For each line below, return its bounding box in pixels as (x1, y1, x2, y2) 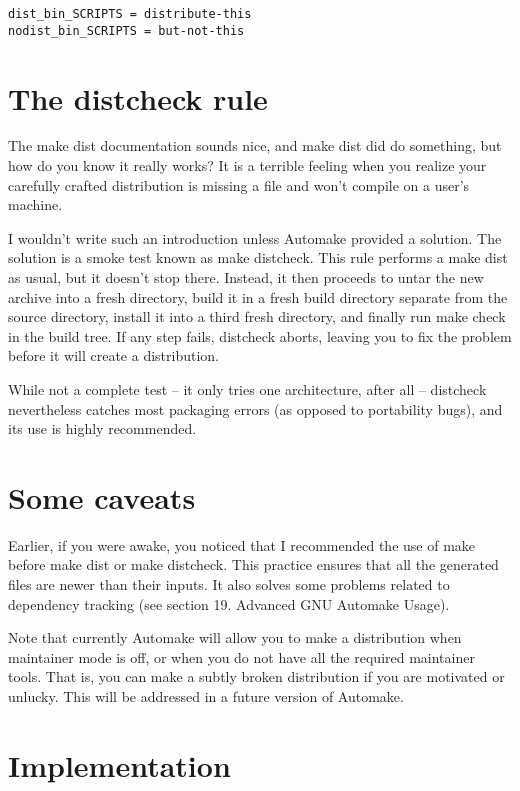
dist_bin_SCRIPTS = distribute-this (8, 7, 252, 21)
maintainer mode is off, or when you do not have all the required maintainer (8, 646, 475, 667)
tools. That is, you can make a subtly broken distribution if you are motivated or (8, 666, 505, 687)
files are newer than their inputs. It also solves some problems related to (8, 574, 450, 595)
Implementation (8, 744, 231, 785)
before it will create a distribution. (8, 345, 219, 366)
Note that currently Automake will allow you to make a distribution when (8, 627, 462, 648)
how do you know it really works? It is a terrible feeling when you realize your (8, 155, 487, 176)
